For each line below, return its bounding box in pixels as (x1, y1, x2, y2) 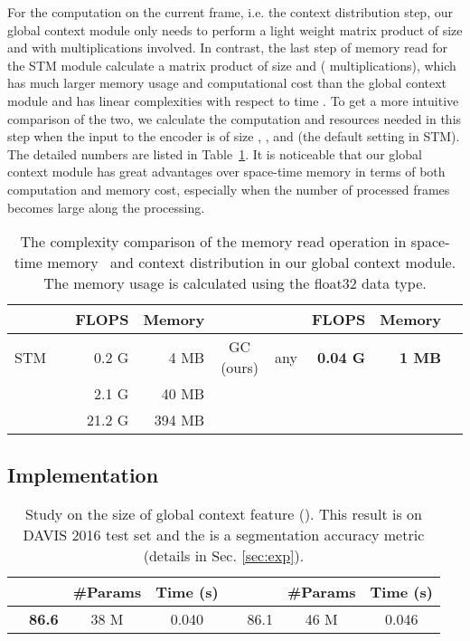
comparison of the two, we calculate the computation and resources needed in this (7, 109, 462, 128)
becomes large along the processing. (7, 197, 205, 216)
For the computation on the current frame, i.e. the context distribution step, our (7, 3, 453, 21)
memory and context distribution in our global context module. (47, 252, 456, 273)
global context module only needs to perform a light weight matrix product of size (7, 20, 463, 39)
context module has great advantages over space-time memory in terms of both (7, 162, 446, 181)
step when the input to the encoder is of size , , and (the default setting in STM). (7, 127, 460, 146)
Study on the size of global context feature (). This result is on (24, 503, 422, 525)
